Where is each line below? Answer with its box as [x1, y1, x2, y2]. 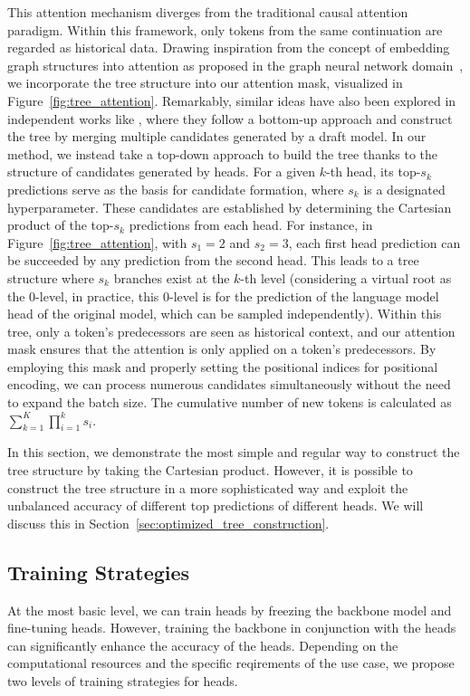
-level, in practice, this [35, 286, 159, 305]
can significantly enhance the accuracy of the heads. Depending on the [7, 635, 398, 654]
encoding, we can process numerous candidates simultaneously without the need [7, 375, 451, 394]
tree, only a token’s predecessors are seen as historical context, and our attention [7, 321, 456, 340]
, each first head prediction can [288, 233, 461, 252]
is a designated [363, 179, 446, 198]
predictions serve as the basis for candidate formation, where [7, 179, 344, 198]
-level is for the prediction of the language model [169, 286, 439, 305]
